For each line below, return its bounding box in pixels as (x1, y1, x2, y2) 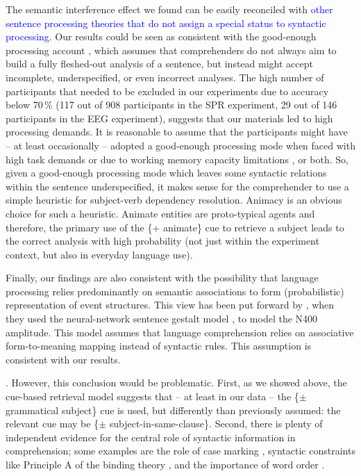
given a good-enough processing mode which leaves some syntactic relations (6, 165, 327, 180)
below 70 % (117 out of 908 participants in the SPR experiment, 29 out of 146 (6, 97, 337, 112)
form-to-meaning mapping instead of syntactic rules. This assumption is (6, 338, 312, 353)
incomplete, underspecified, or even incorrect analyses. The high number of (6, 69, 324, 84)
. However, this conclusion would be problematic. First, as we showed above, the (6, 375, 347, 390)
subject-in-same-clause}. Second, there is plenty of (109, 416, 323, 431)
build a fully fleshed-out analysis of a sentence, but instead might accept (6, 56, 313, 71)
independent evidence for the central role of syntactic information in (6, 429, 296, 444)
